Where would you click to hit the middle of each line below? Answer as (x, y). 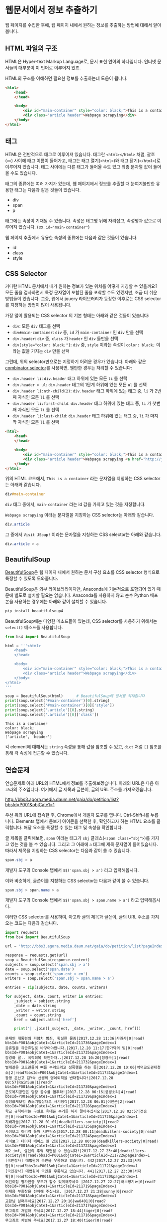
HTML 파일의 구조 (31, 49)
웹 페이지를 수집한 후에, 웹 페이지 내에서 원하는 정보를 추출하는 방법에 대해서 (79, 25)
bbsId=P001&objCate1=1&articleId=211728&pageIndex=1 (61, 1106)
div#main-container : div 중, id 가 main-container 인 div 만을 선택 (78, 333)
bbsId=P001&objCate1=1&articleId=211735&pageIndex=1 (61, 1052)
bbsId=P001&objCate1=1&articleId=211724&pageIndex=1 (61, 1136)
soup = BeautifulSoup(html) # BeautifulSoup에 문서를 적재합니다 (75, 696)
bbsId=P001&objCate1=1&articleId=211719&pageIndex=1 (61, 1186)
